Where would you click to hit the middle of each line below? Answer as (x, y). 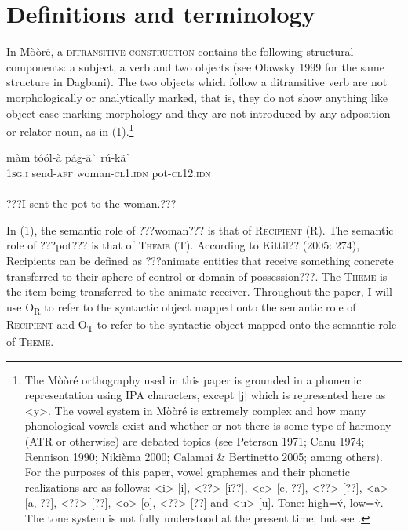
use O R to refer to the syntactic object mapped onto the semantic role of (181, 307)
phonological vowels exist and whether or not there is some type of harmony (208, 426)
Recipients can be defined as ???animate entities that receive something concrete (200, 260)
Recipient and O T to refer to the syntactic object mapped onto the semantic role (202, 325)
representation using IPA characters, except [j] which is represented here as (205, 395)
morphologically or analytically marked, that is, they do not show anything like (197, 97)
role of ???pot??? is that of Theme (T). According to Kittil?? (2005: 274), (183, 245)
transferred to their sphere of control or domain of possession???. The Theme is (197, 276)
